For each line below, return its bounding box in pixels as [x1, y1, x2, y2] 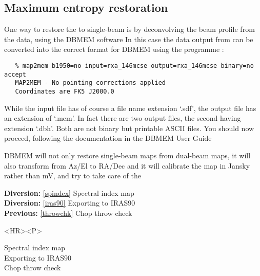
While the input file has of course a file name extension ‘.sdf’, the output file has [4, 102, 256, 113]
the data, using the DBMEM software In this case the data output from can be [4, 33, 253, 44]
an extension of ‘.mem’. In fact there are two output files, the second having [4, 113, 241, 123]
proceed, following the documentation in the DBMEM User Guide [4, 133, 212, 143]
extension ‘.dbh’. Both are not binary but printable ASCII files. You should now [4, 122, 254, 133]
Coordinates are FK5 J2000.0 [15, 87, 114, 95]
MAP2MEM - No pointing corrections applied [15, 79, 166, 87]
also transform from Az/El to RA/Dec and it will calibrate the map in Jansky [4, 160, 250, 171]
